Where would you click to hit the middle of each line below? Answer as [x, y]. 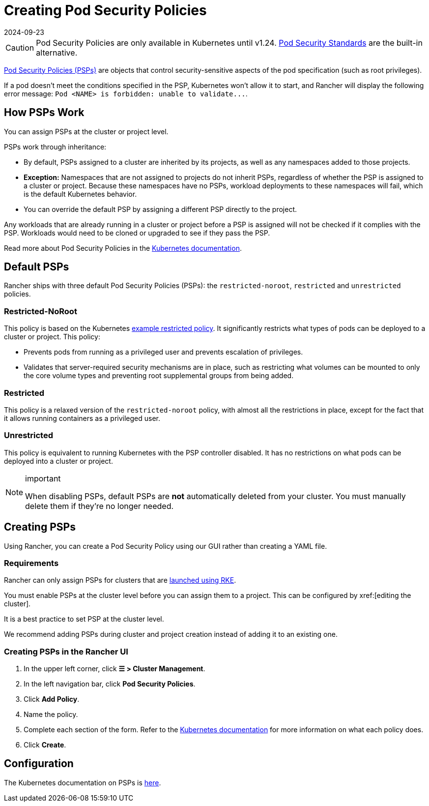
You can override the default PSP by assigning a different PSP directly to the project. [160, 209]
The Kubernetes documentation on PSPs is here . [83, 782]
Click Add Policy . [52, 699]
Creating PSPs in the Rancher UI [66, 651]
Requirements [31, 563]
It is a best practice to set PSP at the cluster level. [84, 619]
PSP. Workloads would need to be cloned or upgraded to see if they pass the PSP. [137, 233]
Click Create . [45, 745]
